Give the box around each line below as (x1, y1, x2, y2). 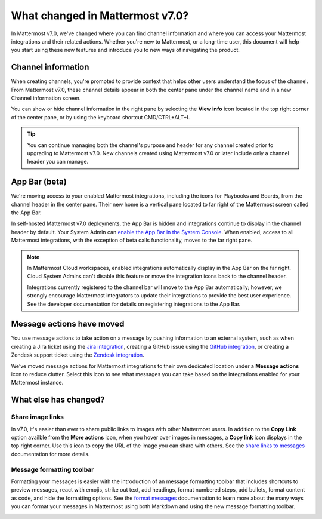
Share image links (11, 413, 64, 421)
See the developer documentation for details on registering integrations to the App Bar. (27, 300, 241, 308)
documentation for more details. (11, 450, 90, 457)
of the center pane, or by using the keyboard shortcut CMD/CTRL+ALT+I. (11, 113, 190, 121)
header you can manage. (27, 158, 89, 165)
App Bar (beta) (11, 177, 67, 187)
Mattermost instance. (11, 379, 64, 386)
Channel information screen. (11, 94, 81, 102)
